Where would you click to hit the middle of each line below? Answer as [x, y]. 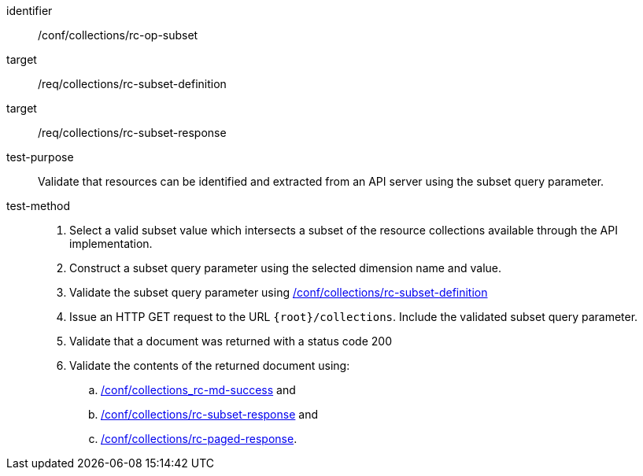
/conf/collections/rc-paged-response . [199, 439]
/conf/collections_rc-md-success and [198, 390]
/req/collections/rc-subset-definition [132, 84]
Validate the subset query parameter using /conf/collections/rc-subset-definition [279, 292]
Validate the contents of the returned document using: [210, 365]
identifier [30, 11]
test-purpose [40, 157]
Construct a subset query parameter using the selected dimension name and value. [286, 268]
